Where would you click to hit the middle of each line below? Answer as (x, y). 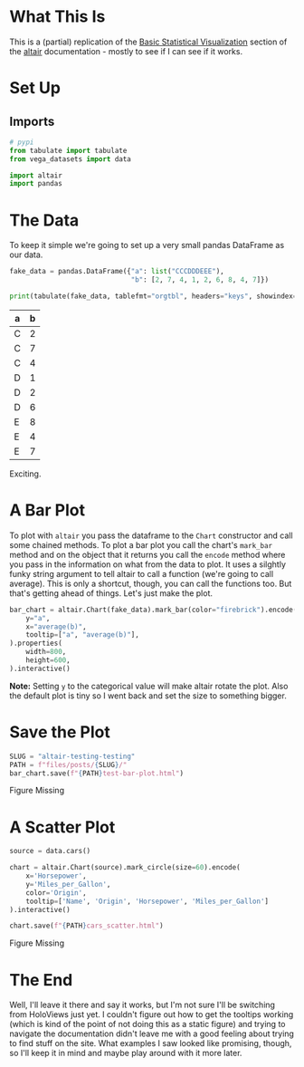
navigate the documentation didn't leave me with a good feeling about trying (152, 1033)
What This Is (57, 17)
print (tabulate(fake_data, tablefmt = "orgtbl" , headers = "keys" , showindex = (153, 296)
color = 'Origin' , (57, 893)
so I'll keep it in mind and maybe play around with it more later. (126, 1053)
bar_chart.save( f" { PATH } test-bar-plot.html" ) (96, 773)
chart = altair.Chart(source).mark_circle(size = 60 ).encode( (125, 868)
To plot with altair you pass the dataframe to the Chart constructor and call (151, 535)
